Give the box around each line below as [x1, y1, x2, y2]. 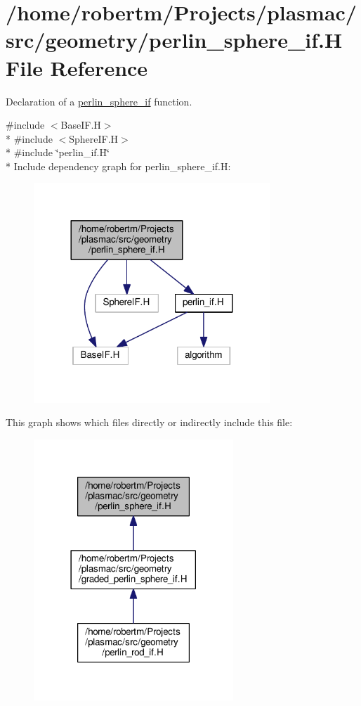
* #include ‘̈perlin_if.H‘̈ [6, 145, 110, 160]
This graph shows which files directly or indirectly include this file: [6, 415, 293, 430]
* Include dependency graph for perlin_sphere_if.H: [6, 158, 231, 173]
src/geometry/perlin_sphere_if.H [6, 25, 343, 54]
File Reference [6, 53, 148, 82]
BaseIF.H [60, 117, 101, 132]
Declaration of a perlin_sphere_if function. [6, 94, 192, 108]
